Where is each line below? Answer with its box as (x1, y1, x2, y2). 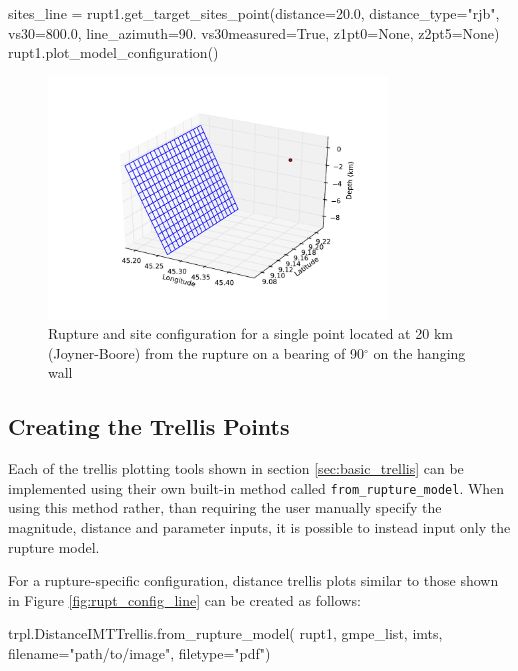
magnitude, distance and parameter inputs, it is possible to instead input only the (8, 517, 511, 538)
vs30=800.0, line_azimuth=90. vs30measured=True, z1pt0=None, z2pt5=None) (8, 22, 500, 43)
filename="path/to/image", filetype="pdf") (8, 642, 271, 663)
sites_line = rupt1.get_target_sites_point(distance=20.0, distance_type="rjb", (8, 3, 500, 23)
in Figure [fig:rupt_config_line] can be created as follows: (8, 589, 361, 610)
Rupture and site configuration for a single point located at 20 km (48, 323, 453, 344)
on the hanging (373, 342, 466, 363)
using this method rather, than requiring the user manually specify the (8, 497, 442, 518)
